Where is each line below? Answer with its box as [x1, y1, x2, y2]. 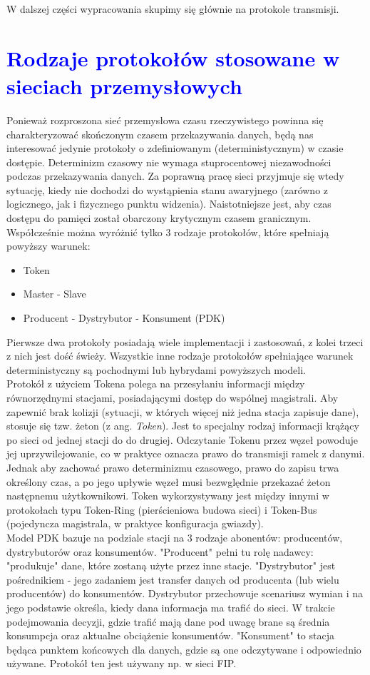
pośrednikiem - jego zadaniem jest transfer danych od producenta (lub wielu [6, 572, 339, 587]
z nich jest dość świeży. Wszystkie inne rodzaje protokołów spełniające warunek [6, 348, 354, 363]
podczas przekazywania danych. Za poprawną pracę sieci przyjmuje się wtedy [6, 168, 344, 183]
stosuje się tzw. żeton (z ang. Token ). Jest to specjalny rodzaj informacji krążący [6, 418, 359, 433]
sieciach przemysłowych [6, 71, 242, 100]
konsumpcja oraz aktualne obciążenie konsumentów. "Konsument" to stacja [6, 628, 334, 643]
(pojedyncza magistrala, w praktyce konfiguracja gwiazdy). [6, 516, 264, 531]
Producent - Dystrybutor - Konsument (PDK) [23, 310, 225, 325]
